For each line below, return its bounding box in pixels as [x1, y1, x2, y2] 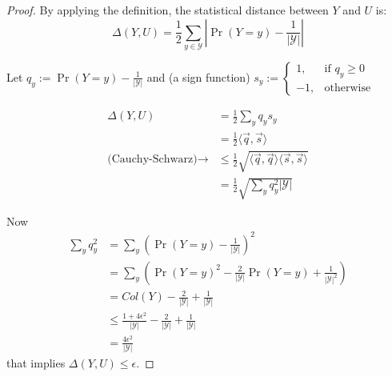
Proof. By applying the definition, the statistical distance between [6, 2, 329, 18]
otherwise [324, 82, 371, 94]
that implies [6, 355, 66, 371]
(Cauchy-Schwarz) [107, 154, 198, 166]
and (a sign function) [146, 68, 250, 85]
